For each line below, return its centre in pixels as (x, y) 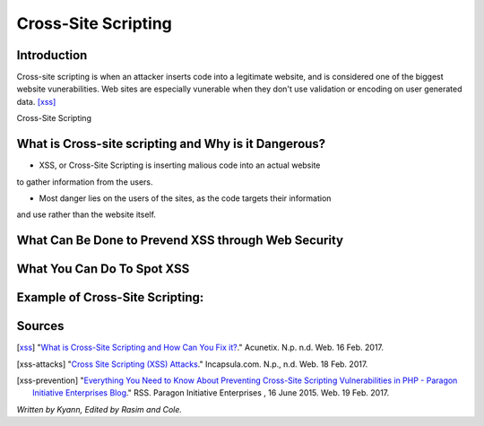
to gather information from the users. (85, 182)
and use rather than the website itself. (86, 214)
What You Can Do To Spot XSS (103, 269)
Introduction (52, 55)
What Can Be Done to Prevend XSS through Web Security (180, 241)
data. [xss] (36, 101)
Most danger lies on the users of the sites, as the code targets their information (185, 198)
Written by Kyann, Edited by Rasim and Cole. (99, 409)
